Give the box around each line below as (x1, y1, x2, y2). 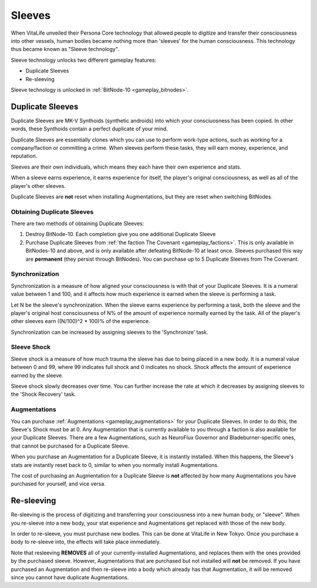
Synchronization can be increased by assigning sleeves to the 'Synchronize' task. (11, 328, 208, 335)
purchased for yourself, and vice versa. (11, 481, 106, 488)
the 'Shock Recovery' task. (11, 391, 76, 398)
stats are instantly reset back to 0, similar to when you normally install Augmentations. (11, 461, 220, 468)
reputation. (11, 153, 38, 160)
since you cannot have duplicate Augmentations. (11, 573, 129, 581)
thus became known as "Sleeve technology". (11, 46, 120, 53)
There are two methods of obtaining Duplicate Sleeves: (11, 220, 144, 227)
